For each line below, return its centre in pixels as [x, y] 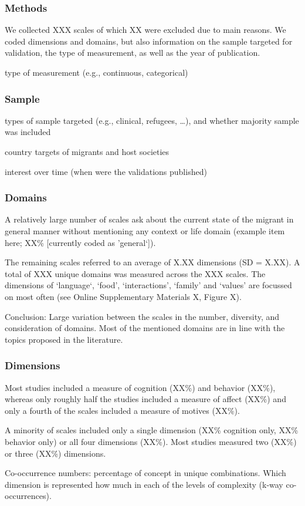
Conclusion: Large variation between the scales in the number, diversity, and [142, 316]
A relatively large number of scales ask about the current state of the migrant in [149, 219]
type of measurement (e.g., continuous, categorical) [96, 72]
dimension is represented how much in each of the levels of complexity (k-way [144, 484]
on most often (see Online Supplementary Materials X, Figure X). [123, 296]
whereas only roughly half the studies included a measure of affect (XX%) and [145, 399]
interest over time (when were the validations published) [106, 171]
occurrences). [28, 496]
